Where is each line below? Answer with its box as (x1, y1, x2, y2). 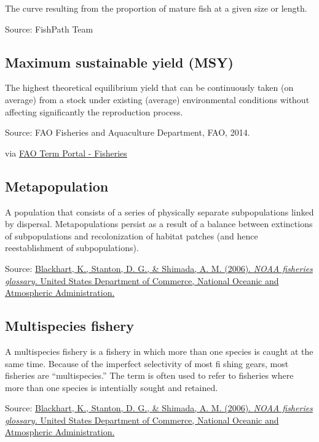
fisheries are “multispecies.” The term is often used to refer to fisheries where (5, 369, 294, 382)
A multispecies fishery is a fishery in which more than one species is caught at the (5, 344, 313, 357)
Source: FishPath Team (5, 22, 93, 35)
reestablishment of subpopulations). (5, 241, 139, 254)
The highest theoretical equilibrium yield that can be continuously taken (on (5, 81, 294, 94)
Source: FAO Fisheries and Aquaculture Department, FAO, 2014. (5, 126, 250, 139)
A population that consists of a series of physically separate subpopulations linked (5, 205, 314, 218)
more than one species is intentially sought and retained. (5, 381, 218, 394)
